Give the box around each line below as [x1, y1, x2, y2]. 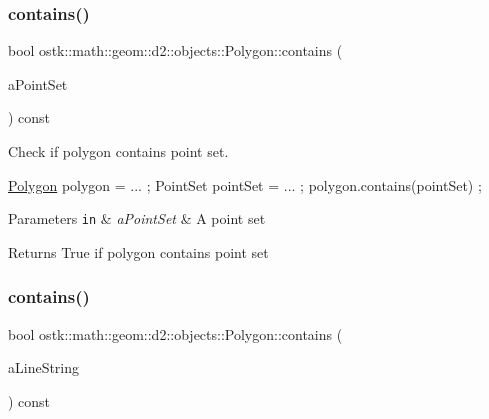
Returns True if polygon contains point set [8, 241, 269, 262]
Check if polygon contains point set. [8, 141, 229, 161]
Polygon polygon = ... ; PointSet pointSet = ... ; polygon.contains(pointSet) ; [8, 174, 482, 195]
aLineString [8, 357, 80, 378]
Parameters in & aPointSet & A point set [8, 208, 266, 229]
